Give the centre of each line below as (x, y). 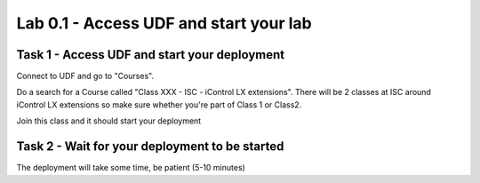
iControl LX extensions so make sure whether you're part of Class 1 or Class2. (159, 104)
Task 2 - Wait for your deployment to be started (150, 147)
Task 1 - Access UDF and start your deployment (151, 55)
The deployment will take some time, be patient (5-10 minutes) (131, 168)
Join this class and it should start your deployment (109, 121)
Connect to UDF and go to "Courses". (85, 76)
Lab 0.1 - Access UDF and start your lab (164, 23)
